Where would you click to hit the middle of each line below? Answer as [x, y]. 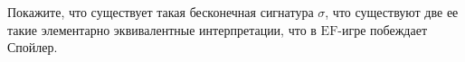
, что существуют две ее [392, 12]
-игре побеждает [383, 29]
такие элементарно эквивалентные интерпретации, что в [162, 29]
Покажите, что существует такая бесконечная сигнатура [161, 12]
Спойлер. [33, 47]
